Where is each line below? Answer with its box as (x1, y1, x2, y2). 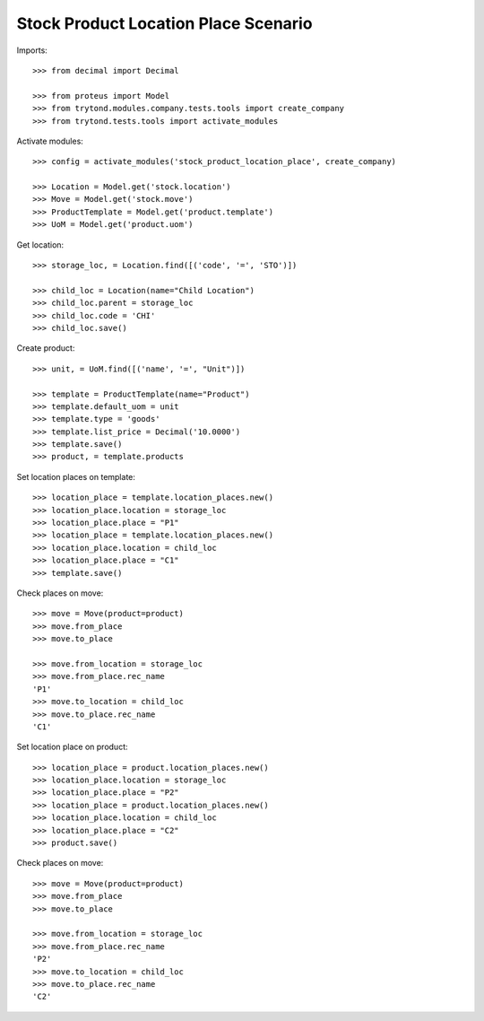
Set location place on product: (16, 741, 129, 753)
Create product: (16, 343, 75, 353)
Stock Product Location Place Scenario (16, 13, 313, 33)
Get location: (16, 239, 65, 250)
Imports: (16, 45, 48, 56)
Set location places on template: (16, 471, 136, 482)
